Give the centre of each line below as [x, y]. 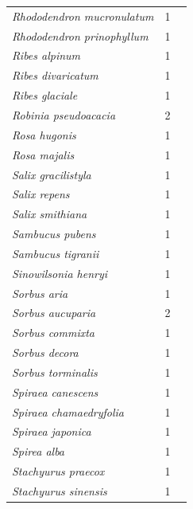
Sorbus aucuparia [54, 313]
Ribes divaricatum [55, 75]
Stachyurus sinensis [60, 491]
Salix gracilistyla [52, 174]
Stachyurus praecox [58, 471]
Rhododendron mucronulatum [83, 16]
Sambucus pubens [54, 234]
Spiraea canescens [55, 392]
